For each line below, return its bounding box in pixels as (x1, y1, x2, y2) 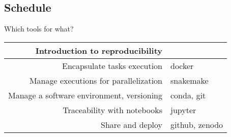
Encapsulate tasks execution (62, 59, 162, 72)
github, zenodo (170, 118, 223, 130)
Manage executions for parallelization (29, 74, 162, 86)
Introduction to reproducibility (35, 44, 162, 56)
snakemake (170, 74, 209, 86)
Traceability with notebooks (63, 104, 162, 116)
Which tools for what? (4, 23, 74, 34)
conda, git (170, 89, 206, 101)
